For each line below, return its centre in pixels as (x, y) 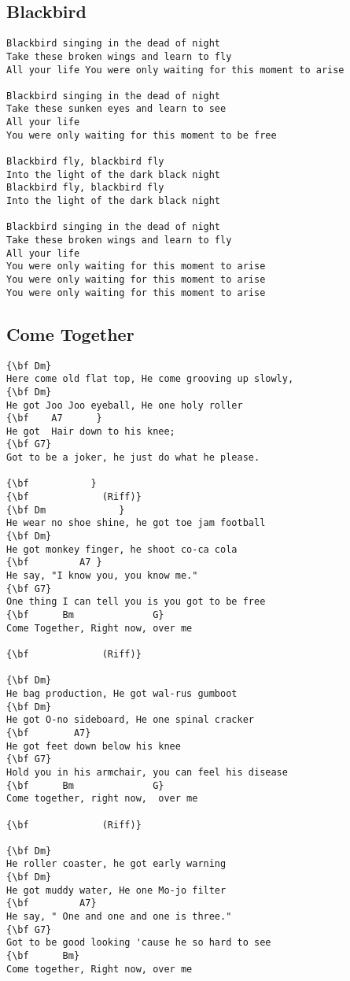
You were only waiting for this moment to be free (142, 135)
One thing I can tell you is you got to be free (136, 602)
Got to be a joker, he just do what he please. (133, 458)
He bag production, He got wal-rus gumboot (122, 693)
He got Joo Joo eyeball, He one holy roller (125, 405)
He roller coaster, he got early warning (116, 864)
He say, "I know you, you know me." (102, 576)
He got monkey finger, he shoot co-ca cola (122, 549)
